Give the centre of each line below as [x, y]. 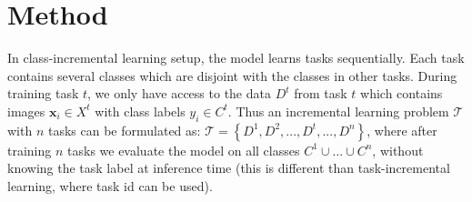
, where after [402, 130]
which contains [402, 93]
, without [398, 150]
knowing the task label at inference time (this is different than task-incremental [229, 168]
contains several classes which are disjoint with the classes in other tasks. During [232, 75]
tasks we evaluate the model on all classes [184, 150]
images [26, 111]
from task [321, 93]
